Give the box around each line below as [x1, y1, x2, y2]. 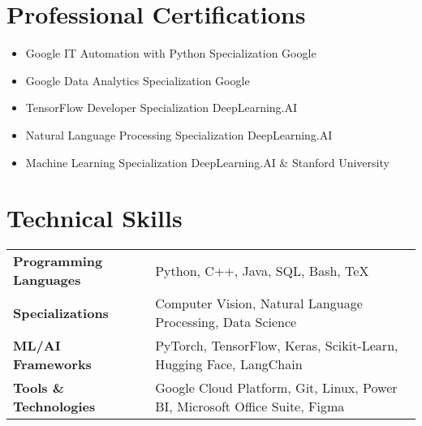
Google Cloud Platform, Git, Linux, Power [155, 378, 398, 398]
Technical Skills [6, 201, 183, 235]
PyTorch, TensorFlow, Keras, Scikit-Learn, [155, 336, 398, 355]
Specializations [13, 303, 109, 322]
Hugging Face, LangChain [155, 355, 303, 374]
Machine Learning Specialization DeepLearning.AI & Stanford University [25, 153, 390, 170]
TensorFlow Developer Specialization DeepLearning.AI [25, 99, 298, 116]
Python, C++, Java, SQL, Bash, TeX [155, 260, 369, 280]
